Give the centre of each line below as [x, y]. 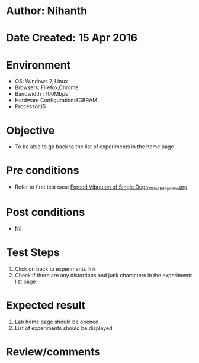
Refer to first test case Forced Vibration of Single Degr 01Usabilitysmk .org [101, 187]
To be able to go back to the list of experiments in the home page [94, 147]
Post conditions [46, 213]
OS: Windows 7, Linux [41, 82]
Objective [31, 130]
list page [25, 281]
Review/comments [53, 351]
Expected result [46, 305]
